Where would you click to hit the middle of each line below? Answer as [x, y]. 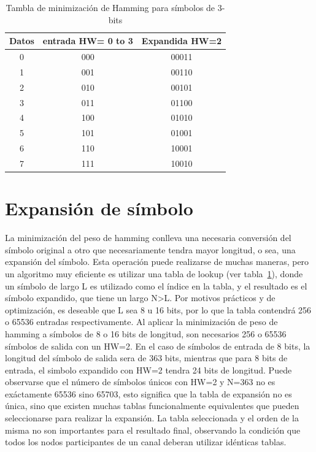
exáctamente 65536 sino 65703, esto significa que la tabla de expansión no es [148, 393]
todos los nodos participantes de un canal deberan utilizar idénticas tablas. [146, 442]
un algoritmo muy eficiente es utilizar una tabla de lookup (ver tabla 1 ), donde [154, 273]
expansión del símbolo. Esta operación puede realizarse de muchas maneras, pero [157, 262]
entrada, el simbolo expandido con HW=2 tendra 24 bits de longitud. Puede [148, 370]
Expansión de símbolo [99, 208]
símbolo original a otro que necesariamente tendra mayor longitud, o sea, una [150, 249]
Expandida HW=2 [182, 41]
